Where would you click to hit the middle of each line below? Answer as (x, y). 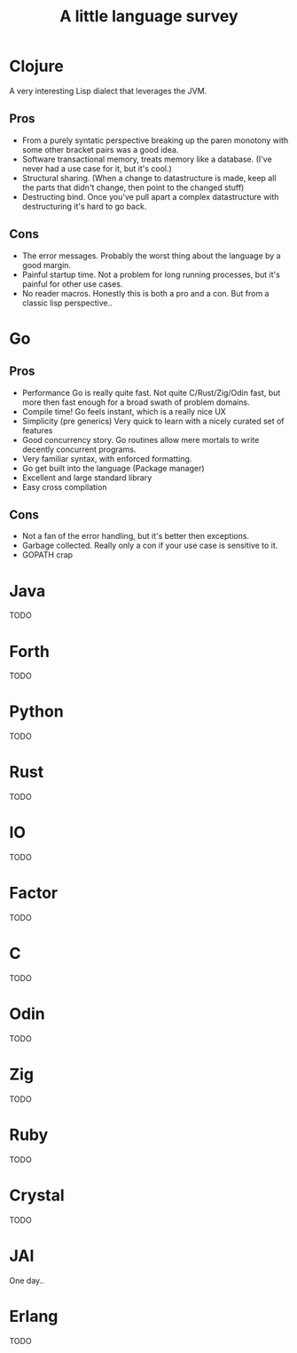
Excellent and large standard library (87, 478)
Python (36, 712)
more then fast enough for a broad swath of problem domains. (136, 402)
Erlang (34, 1316)
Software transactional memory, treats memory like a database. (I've (147, 159)
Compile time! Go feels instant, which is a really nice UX (124, 411)
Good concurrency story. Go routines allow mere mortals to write (141, 439)
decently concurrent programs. (79, 449)
